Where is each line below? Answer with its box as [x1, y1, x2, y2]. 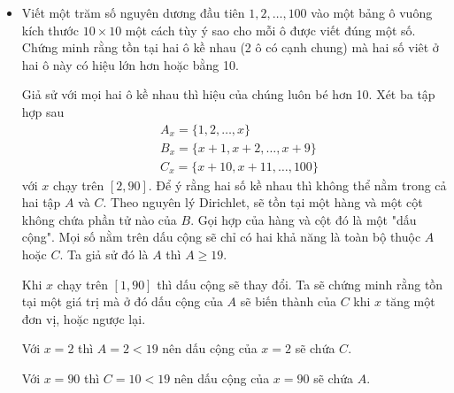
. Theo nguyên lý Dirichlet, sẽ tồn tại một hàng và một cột [103, 193, 423, 212]
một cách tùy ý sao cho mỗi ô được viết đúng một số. [125, 20, 416, 39]
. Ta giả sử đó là [59, 245, 149, 264]
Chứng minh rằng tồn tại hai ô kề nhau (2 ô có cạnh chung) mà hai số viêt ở [21, 38, 439, 57]
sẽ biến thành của [240, 292, 336, 311]
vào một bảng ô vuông [311, 4, 433, 21]
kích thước [21, 20, 79, 39]
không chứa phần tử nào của [21, 210, 177, 228]
